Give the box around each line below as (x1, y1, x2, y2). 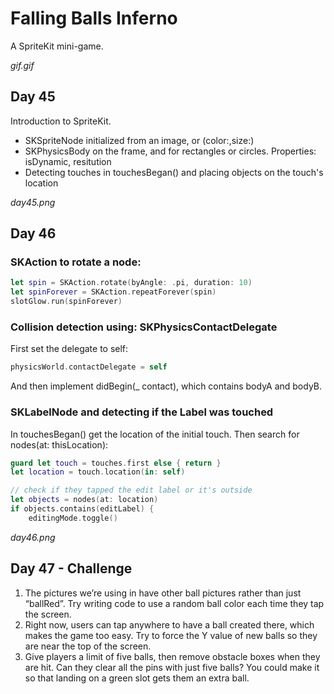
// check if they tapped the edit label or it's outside (10, 485, 253, 496)
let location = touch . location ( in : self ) (10, 467, 186, 477)
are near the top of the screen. (24, 640, 152, 652)
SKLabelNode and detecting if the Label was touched (10, 405, 274, 419)
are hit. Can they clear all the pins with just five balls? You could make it (24, 661, 320, 673)
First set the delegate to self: (10, 343, 129, 355)
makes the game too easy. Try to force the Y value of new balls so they (24, 629, 318, 641)
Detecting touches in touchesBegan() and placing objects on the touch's (24, 166, 324, 178)
